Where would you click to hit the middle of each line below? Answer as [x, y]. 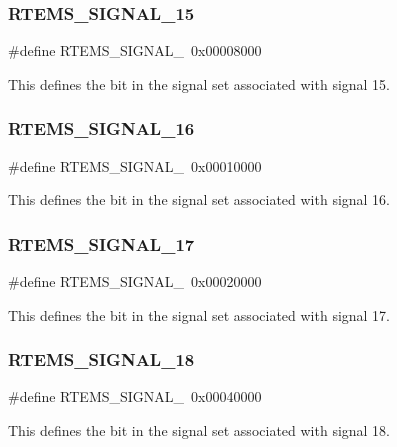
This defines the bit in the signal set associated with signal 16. [199, 199]
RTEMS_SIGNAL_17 [101, 243]
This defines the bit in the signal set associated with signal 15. [199, 83]
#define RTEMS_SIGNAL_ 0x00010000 [135, 165]
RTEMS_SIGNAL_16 [101, 128]
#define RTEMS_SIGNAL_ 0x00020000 [135, 281]
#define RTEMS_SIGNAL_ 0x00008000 [135, 50]
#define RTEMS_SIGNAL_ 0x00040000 [135, 396]
